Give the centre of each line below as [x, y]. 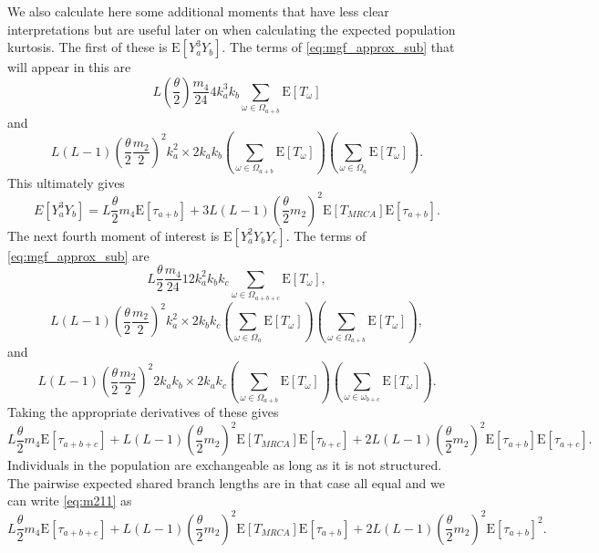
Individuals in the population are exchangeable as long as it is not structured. [225, 465]
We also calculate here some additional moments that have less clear [198, 11]
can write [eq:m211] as [70, 501]
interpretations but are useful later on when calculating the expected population [232, 29]
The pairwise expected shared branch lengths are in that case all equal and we [226, 482]
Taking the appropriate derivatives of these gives [143, 412]
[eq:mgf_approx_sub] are [78, 255]
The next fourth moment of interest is [114, 235]
